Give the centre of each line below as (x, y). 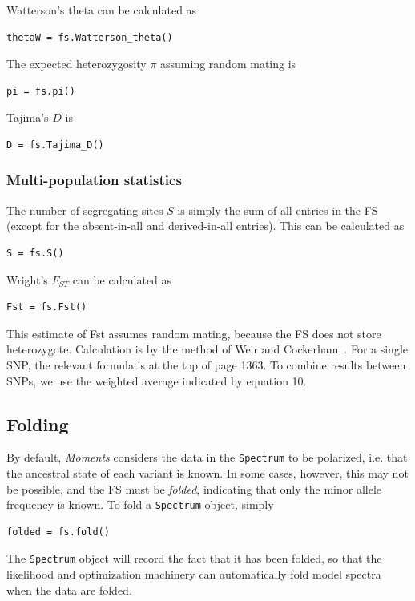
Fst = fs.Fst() (47, 307)
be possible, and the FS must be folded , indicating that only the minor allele (194, 488)
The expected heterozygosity (77, 64)
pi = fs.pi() (41, 91)
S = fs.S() (35, 253)
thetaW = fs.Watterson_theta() (90, 37)
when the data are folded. (69, 589)
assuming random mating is (228, 64)
